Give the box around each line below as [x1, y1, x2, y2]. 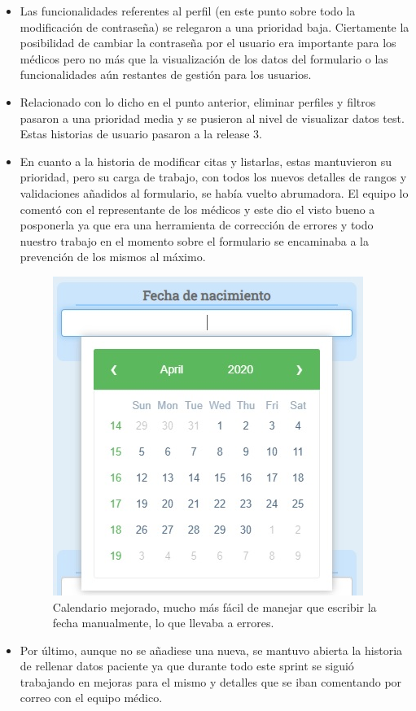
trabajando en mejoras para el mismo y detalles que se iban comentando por [20, 673, 402, 690]
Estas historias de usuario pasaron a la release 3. [20, 125, 263, 142]
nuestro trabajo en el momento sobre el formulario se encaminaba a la [20, 232, 369, 249]
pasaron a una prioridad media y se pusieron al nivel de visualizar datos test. [20, 109, 405, 126]
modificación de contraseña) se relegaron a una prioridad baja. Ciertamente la [20, 18, 409, 35]
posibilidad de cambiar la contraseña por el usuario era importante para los [20, 34, 396, 51]
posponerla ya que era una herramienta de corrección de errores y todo [20, 216, 374, 233]
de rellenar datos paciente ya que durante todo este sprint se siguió [20, 657, 354, 674]
